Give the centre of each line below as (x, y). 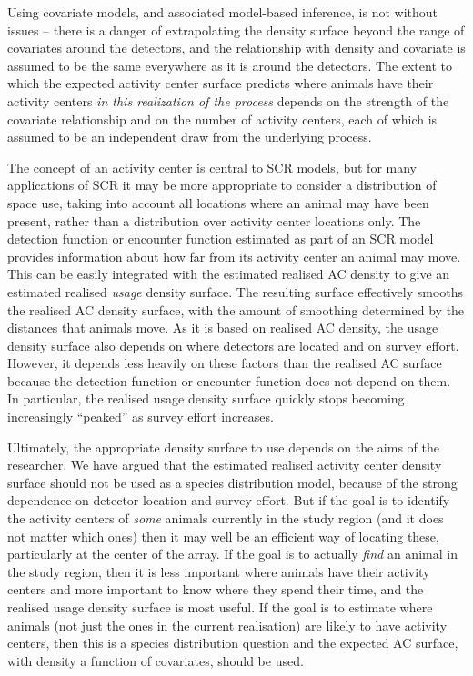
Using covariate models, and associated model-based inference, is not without (223, 12)
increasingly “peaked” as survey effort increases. (141, 417)
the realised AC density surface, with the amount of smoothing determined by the (236, 309)
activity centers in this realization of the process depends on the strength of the (228, 100)
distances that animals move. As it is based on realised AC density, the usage (223, 328)
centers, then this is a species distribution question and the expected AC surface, (233, 643)
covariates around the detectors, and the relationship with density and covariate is (236, 48)
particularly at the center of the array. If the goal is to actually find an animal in (232, 554)
